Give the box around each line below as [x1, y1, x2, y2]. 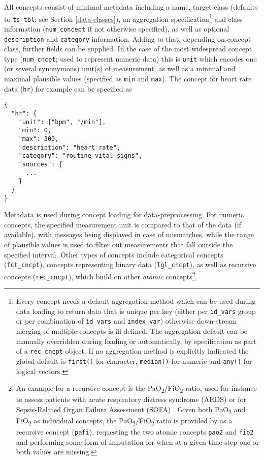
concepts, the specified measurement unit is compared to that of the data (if [4, 219, 242, 229]
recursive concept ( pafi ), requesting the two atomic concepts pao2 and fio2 [16, 426, 254, 437]
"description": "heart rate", [18, 143, 121, 151]
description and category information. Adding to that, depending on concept [4, 33, 251, 44]
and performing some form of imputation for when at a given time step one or [16, 436, 259, 447]
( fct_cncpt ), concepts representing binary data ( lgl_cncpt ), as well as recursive [4, 259, 256, 270]
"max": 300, [18, 135, 59, 142]
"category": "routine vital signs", [18, 152, 143, 160]
